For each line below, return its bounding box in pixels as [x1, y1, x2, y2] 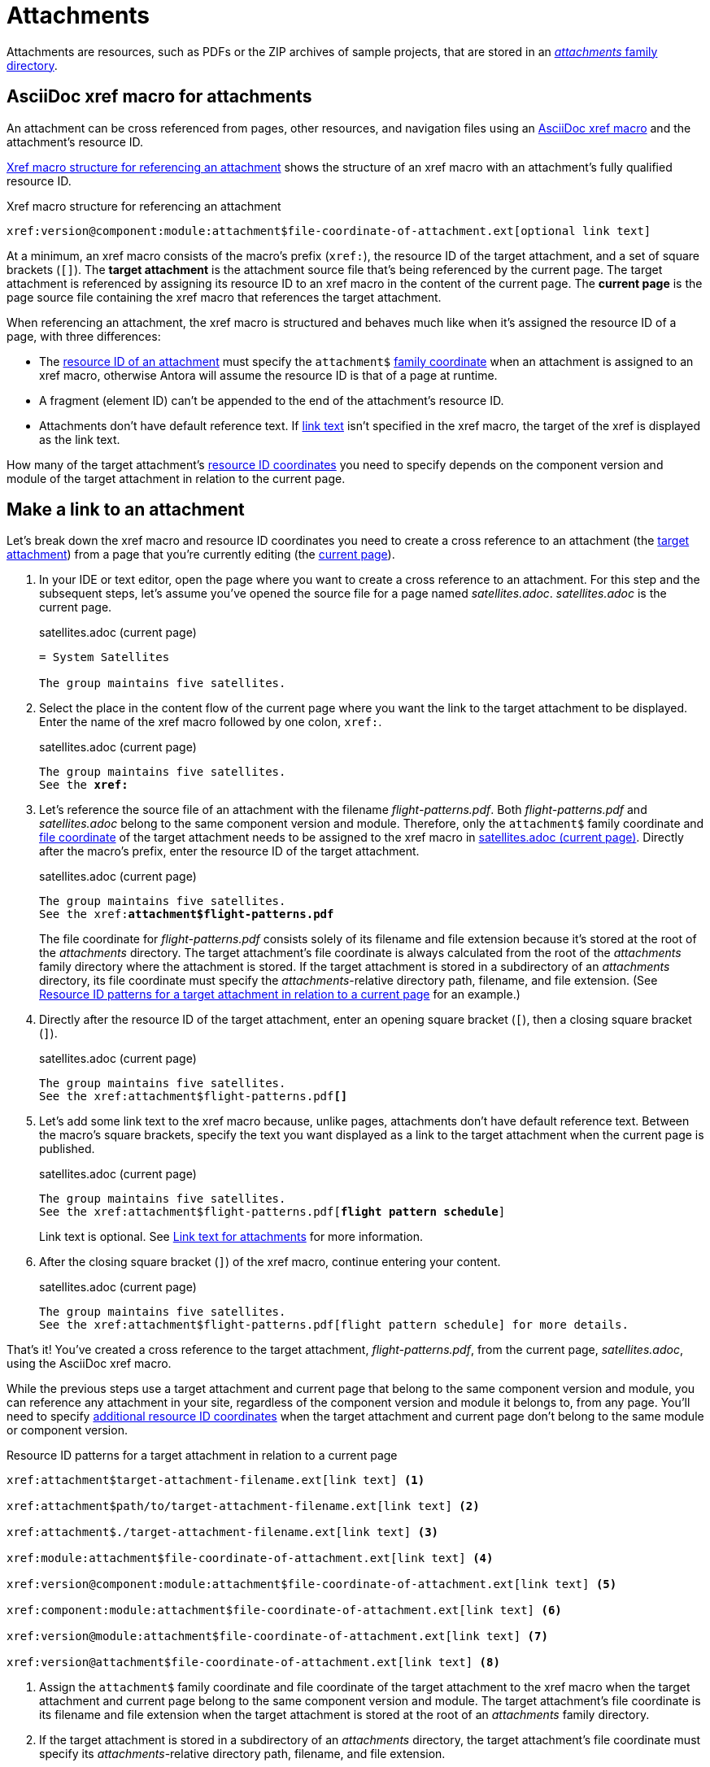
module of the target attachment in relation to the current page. [7, 471, 346, 485]
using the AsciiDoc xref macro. [7, 1356, 172, 1371]
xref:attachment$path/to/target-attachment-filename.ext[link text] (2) [7, 1499, 480, 1513]
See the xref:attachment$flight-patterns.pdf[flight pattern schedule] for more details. [39, 1318, 629, 1332]
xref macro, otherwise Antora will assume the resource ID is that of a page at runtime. [39, 368, 498, 382]
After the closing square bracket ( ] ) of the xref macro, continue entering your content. [39, 1255, 501, 1269]
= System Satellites [39, 651, 170, 664]
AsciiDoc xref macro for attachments [7, 86, 312, 107]
